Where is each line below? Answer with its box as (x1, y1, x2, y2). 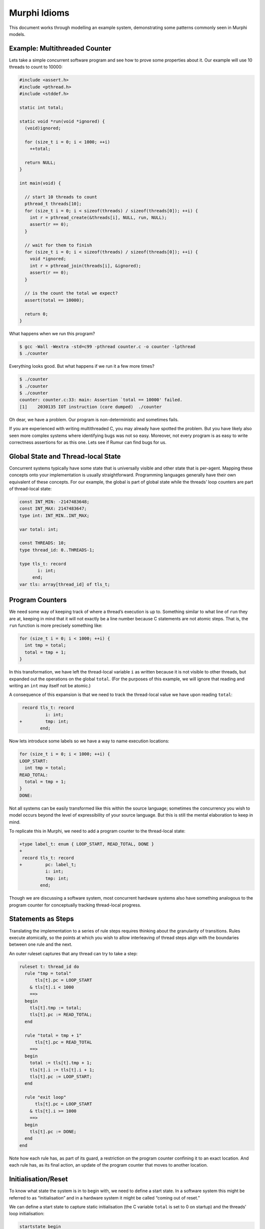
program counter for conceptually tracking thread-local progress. (9, 902, 142, 908)
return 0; (25, 311, 49, 317)
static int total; (19, 105, 64, 110)
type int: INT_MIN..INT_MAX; (19, 513, 90, 518)
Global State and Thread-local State (9, 452, 121, 461)
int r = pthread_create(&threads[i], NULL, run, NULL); (29, 215, 167, 221)
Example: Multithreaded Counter (9, 44, 111, 53)
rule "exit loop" (25, 1094, 66, 1100)
